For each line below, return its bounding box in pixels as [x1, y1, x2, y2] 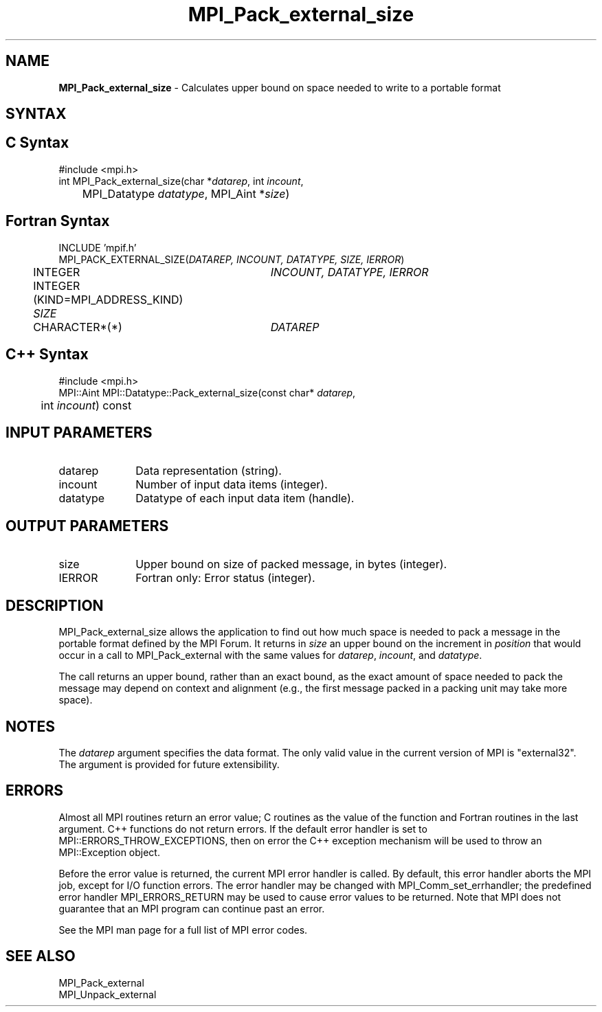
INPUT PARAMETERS [5, 423, 153, 441]
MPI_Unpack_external [58, 988, 157, 1000]
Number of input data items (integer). [135, 477, 328, 492]
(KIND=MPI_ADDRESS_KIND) [33, 292, 183, 306]
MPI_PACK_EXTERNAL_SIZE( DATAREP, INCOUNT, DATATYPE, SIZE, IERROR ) [58, 253, 405, 265]
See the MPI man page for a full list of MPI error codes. [58, 923, 308, 936]
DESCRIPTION [5, 596, 104, 614]
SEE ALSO [5, 947, 76, 965]
